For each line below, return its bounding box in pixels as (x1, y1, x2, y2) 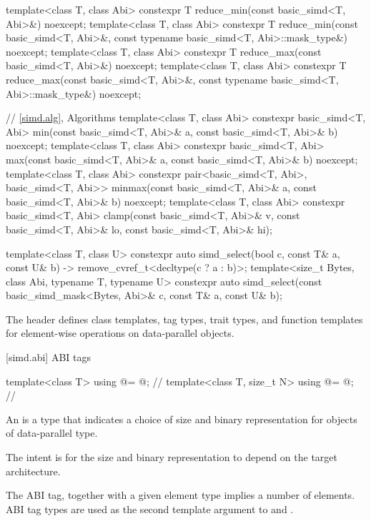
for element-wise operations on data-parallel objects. (6, 325, 234, 340)
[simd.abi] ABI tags (6, 350, 91, 365)
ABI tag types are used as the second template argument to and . (6, 501, 294, 516)
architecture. (6, 463, 61, 478)
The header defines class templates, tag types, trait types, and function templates (6, 311, 363, 326)
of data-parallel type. (6, 425, 98, 440)
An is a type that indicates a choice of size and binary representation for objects (6, 411, 357, 426)
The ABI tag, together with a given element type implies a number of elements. (6, 487, 355, 502)
